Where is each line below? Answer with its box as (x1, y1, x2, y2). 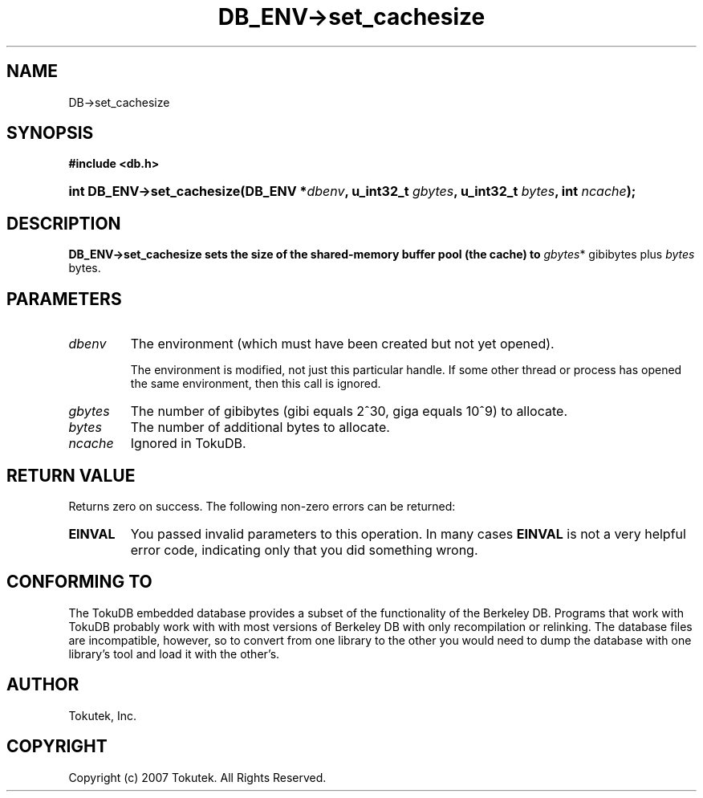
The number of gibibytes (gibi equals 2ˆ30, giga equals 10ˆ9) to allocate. (130, 403, 568, 420)
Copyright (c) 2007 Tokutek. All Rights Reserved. (68, 770, 327, 784)
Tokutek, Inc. (68, 708, 137, 723)
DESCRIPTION (6, 213, 121, 234)
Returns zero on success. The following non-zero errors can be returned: (68, 499, 456, 513)
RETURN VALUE (6, 465, 136, 486)
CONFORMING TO (6, 572, 152, 592)
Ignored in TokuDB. (130, 435, 246, 452)
